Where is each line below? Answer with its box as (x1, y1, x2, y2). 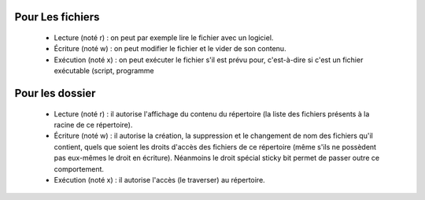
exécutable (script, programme (54, 66, 155, 76)
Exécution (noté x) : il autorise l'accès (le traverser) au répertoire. (54, 175, 265, 184)
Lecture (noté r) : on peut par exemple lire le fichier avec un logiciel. (54, 33, 274, 43)
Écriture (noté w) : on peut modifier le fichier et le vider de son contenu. (54, 44, 286, 54)
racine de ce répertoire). (54, 120, 133, 129)
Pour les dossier (14, 87, 96, 100)
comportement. (54, 164, 105, 173)
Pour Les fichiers (14, 10, 100, 24)
